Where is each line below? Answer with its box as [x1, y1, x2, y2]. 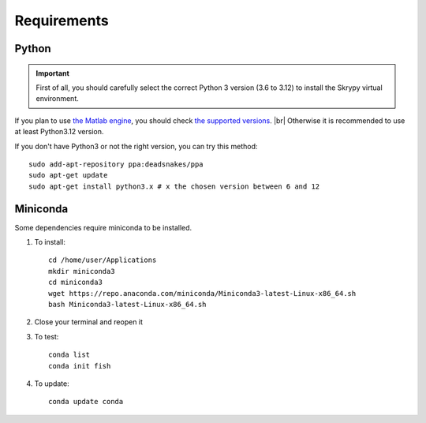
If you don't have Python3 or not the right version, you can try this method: [14, 141, 258, 151]
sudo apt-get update [28, 170, 108, 180]
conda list [48, 350, 91, 359]
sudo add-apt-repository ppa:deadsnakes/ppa [28, 159, 204, 169]
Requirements [14, 12, 110, 29]
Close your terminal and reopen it [34, 317, 144, 327]
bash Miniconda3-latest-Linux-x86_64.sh [48, 300, 207, 309]
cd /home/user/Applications [48, 256, 157, 264]
